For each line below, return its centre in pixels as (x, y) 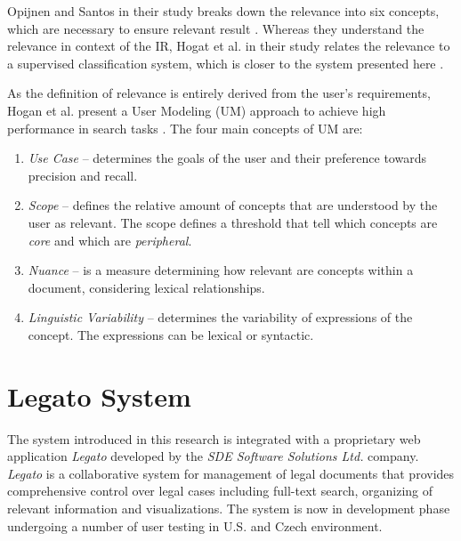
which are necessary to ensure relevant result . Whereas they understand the (216, 28)
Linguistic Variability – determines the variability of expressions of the (220, 317)
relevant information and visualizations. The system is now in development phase (229, 508)
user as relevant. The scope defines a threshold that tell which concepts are (233, 222)
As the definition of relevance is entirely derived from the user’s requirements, (219, 93)
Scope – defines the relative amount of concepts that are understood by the (233, 205)
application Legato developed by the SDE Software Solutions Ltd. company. (213, 456)
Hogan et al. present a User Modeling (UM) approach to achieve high (197, 110)
